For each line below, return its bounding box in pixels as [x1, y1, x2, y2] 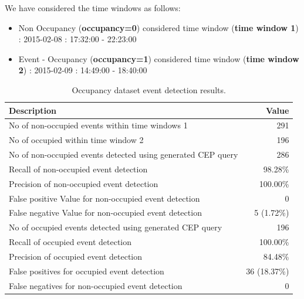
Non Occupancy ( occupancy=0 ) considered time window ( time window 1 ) [18, 21, 299, 33]
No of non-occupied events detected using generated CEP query [9, 148, 238, 161]
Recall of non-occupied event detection [9, 162, 148, 175]
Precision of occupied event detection [9, 250, 143, 262]
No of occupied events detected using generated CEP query [9, 221, 222, 233]
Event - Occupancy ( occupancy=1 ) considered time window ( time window [18, 52, 299, 64]
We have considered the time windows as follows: [5, 2, 181, 13]
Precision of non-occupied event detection [9, 177, 158, 189]
